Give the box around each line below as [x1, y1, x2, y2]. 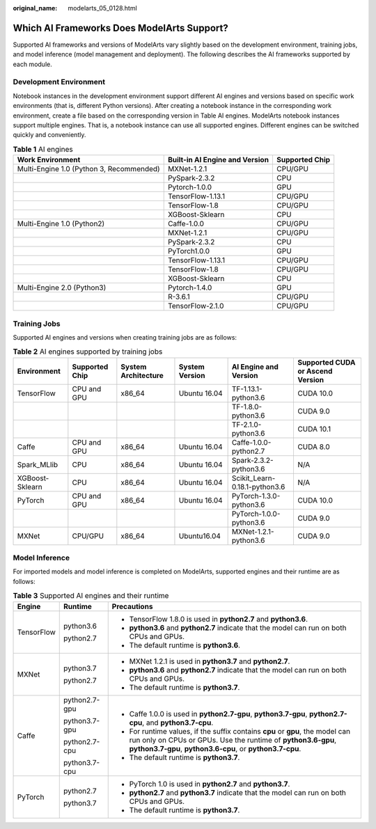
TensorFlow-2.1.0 [167, 301, 224, 311]
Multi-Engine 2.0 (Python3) [17, 283, 107, 292]
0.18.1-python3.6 [231, 482, 285, 491]
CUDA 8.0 [297, 442, 330, 452]
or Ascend [297, 366, 333, 376]
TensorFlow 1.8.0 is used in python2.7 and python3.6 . [129, 614, 308, 624]
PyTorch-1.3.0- [231, 491, 281, 500]
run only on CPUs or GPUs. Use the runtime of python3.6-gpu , [129, 735, 337, 745]
